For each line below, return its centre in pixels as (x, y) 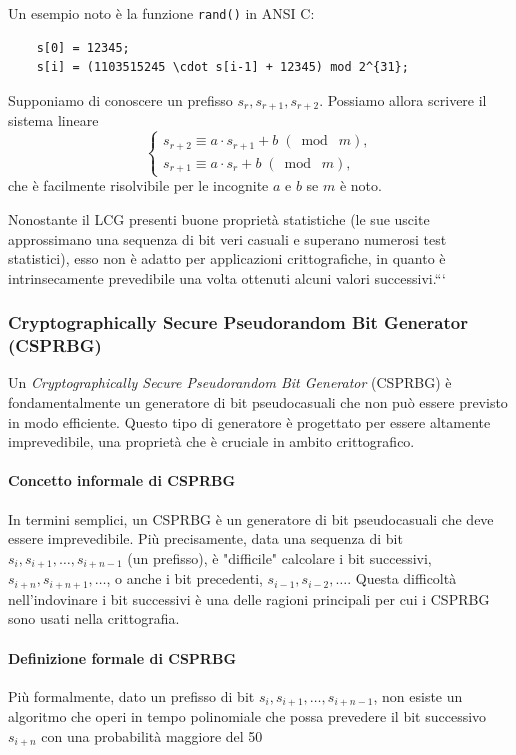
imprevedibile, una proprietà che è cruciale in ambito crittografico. (211, 441)
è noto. (360, 185)
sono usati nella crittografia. (94, 618)
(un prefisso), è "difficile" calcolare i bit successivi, (279, 557)
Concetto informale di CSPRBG (122, 480)
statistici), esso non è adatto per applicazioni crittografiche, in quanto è (227, 258)
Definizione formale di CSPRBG (122, 657)
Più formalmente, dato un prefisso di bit (131, 695)
